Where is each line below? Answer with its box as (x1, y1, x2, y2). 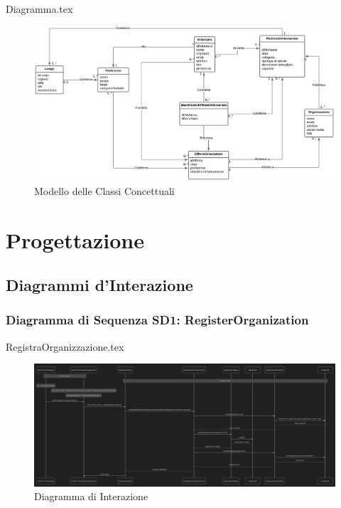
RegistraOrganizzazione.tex (6, 339, 124, 354)
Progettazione (6, 225, 144, 254)
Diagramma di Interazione (34, 489, 148, 504)
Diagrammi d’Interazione (6, 274, 193, 296)
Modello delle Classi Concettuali (34, 183, 175, 198)
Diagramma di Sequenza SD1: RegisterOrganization (6, 311, 309, 329)
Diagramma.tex (6, 1, 73, 16)
